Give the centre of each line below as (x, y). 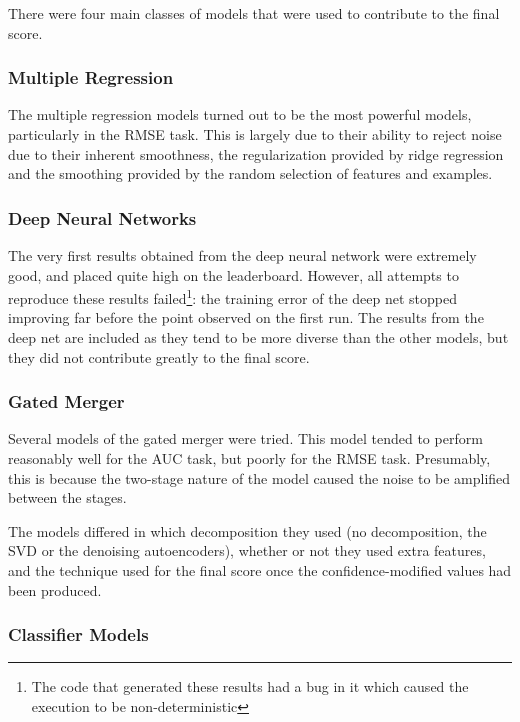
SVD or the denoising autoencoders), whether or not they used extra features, (247, 550)
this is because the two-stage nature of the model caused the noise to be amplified (259, 477)
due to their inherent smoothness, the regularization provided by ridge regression (256, 153)
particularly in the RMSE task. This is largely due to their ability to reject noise (255, 134)
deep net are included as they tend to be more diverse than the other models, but (258, 337)
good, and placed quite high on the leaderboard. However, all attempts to (233, 274)
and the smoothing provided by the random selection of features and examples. (250, 173)
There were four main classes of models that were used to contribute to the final (254, 13)
